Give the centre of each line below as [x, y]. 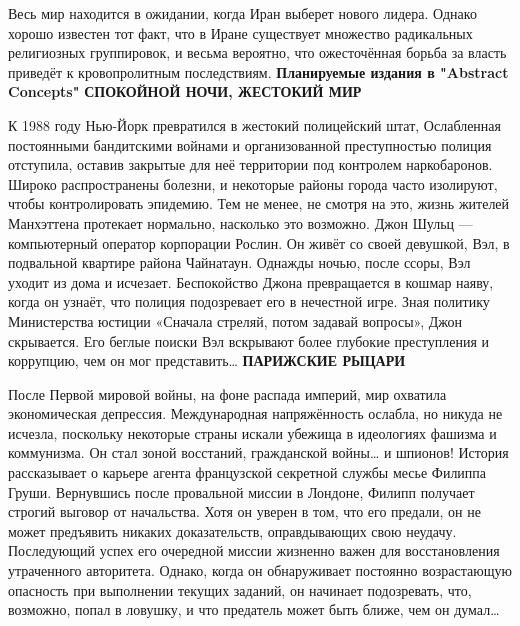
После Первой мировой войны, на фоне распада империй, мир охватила [227, 393]
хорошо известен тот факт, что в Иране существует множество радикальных [240, 32]
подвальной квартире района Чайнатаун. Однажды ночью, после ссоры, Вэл [239, 262]
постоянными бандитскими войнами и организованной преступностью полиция [250, 144]
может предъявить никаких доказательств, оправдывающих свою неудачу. [232, 530]
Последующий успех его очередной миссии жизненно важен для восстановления [254, 550]
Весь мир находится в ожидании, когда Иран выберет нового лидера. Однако [242, 13]
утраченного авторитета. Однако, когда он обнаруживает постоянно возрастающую [260, 570]
